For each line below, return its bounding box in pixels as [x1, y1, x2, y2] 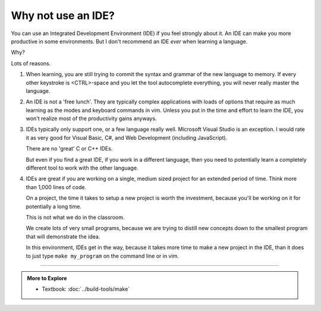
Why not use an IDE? [11, 9, 115, 22]
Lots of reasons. [11, 59, 51, 67]
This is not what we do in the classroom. [26, 213, 125, 221]
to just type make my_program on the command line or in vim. [26, 252, 180, 259]
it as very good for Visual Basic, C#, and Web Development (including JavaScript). [26, 134, 228, 141]
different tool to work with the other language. [26, 164, 139, 172]
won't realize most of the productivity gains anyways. [26, 115, 157, 122]
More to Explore [27, 274, 68, 282]
